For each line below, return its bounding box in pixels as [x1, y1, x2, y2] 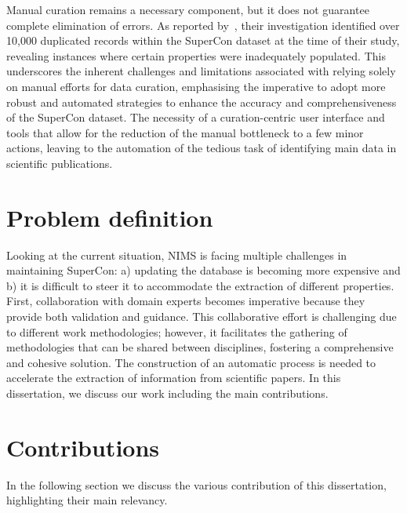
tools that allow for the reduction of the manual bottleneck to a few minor [6, 124, 364, 140]
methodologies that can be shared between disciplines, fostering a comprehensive [6, 339, 394, 355]
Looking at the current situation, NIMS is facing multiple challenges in [6, 246, 347, 263]
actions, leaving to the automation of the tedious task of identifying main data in [6, 140, 397, 156]
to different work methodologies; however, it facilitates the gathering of [6, 323, 347, 340]
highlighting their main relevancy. [6, 492, 168, 508]
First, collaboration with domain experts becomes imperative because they [6, 293, 365, 309]
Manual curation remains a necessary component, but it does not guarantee [6, 2, 369, 17]
